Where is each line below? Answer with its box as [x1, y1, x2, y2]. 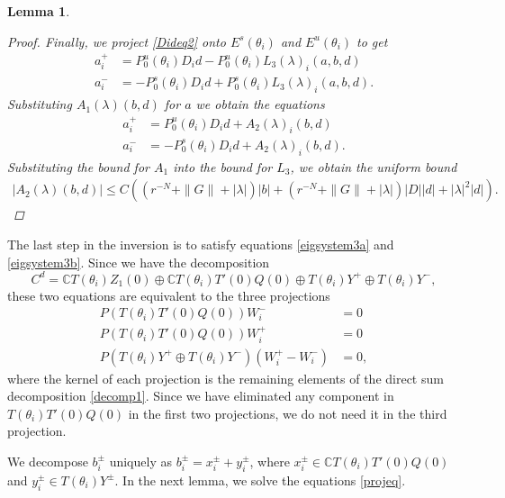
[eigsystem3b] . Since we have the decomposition [7, 252, 270, 271]
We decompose [7, 451, 88, 470]
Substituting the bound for [7, 157, 149, 176]
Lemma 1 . [7, 2, 70, 20]
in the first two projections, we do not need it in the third [128, 403, 447, 422]
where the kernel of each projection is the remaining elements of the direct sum [7, 368, 444, 387]
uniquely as [109, 451, 172, 470]
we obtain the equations [195, 95, 325, 113]
